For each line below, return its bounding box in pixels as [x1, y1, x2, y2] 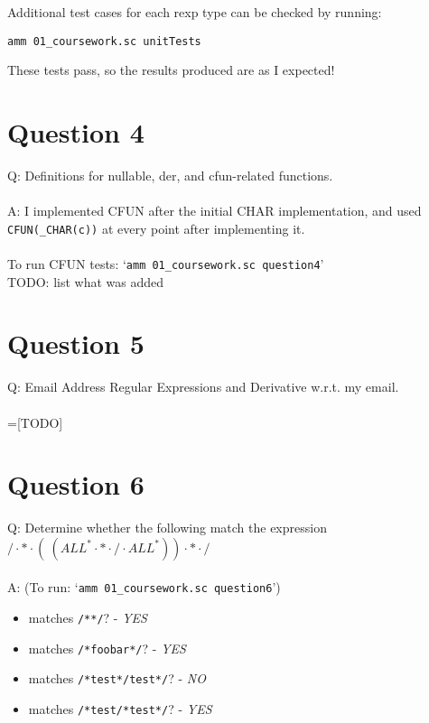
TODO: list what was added [7, 272, 164, 291]
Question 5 [7, 325, 145, 362]
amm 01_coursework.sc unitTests [7, 34, 201, 48]
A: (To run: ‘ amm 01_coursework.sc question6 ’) [7, 578, 281, 597]
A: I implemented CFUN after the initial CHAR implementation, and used [7, 201, 422, 220]
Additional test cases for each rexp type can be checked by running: [7, 3, 382, 21]
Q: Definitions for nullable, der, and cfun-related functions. [7, 165, 333, 184]
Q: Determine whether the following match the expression [7, 518, 327, 537]
